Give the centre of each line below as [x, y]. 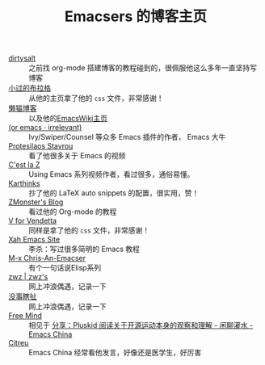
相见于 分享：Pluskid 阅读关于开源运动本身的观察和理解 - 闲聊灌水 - [141, 325]
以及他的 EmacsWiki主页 [68, 119]
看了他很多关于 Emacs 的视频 [77, 156]
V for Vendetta [33, 221]
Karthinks [24, 183]
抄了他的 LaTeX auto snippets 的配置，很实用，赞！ [114, 193]
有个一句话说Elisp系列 [65, 268]
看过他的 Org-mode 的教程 [73, 212]
